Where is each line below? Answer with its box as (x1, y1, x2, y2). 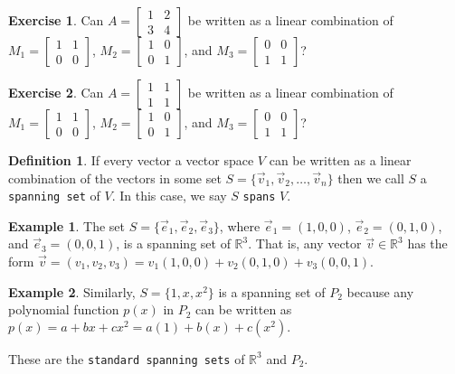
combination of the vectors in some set (8, 168, 222, 187)
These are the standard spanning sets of (8, 349, 245, 368)
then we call (337, 168, 404, 187)
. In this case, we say (111, 186, 227, 205)
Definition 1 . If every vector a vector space (8, 151, 254, 169)
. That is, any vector (248, 234, 362, 253)
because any (346, 282, 414, 301)
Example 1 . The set (8, 216, 126, 235)
